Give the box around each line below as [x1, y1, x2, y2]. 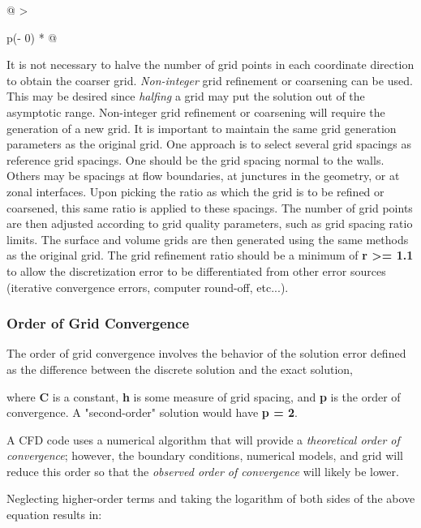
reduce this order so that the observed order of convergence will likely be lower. [6, 462, 399, 479]
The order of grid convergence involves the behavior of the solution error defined [6, 345, 406, 362]
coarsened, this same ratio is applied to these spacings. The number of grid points [6, 199, 413, 216]
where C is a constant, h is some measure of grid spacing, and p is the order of [6, 388, 401, 405]
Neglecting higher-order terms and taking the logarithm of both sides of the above [6, 490, 415, 507]
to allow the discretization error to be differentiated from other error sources [6, 262, 386, 279]
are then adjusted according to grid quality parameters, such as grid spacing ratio [6, 215, 413, 232]
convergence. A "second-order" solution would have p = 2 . [6, 404, 298, 421]
